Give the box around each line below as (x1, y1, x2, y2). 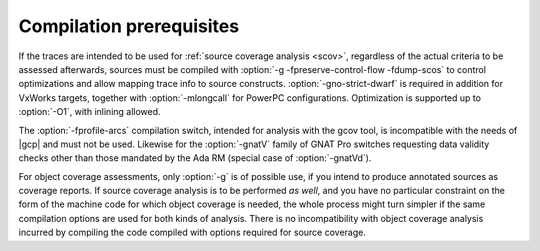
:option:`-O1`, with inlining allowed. (18, 106, 161, 118)
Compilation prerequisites (18, 15, 240, 37)
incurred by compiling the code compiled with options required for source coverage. (18, 226, 367, 239)
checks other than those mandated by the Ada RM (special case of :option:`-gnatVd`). (18, 152, 372, 164)
